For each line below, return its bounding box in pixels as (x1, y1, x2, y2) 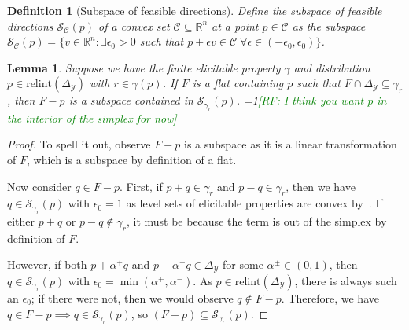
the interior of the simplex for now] (7, 109, 177, 126)
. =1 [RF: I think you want (236, 92, 364, 108)
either (7, 212, 35, 229)
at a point (212, 17, 259, 34)
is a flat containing (192, 75, 284, 91)
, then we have (286, 178, 356, 194)
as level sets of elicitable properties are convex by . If (126, 195, 383, 211)
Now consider (7, 178, 72, 194)
